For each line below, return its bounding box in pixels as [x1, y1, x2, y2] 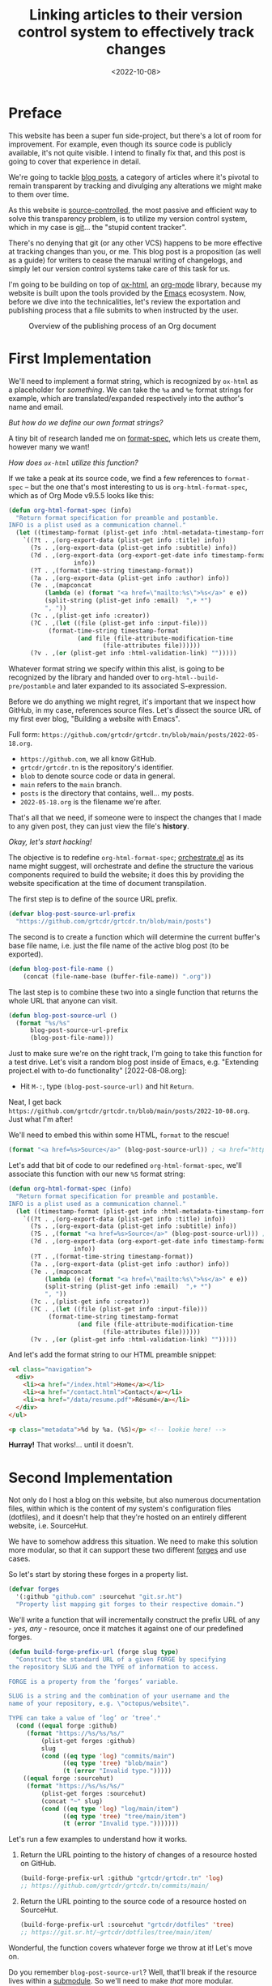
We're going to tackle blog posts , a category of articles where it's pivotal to [8, 172, 259, 181]
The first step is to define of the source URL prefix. [8, 894, 178, 904]
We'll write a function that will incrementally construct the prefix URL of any [8, 1614, 261, 1625]
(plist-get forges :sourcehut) [40, 1789, 147, 1797]
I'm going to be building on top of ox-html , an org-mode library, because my [8, 279, 262, 289]
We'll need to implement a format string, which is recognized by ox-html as [8, 376, 259, 386]
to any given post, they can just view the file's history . [8, 821, 189, 831]
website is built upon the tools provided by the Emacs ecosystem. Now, [8, 288, 247, 297]
